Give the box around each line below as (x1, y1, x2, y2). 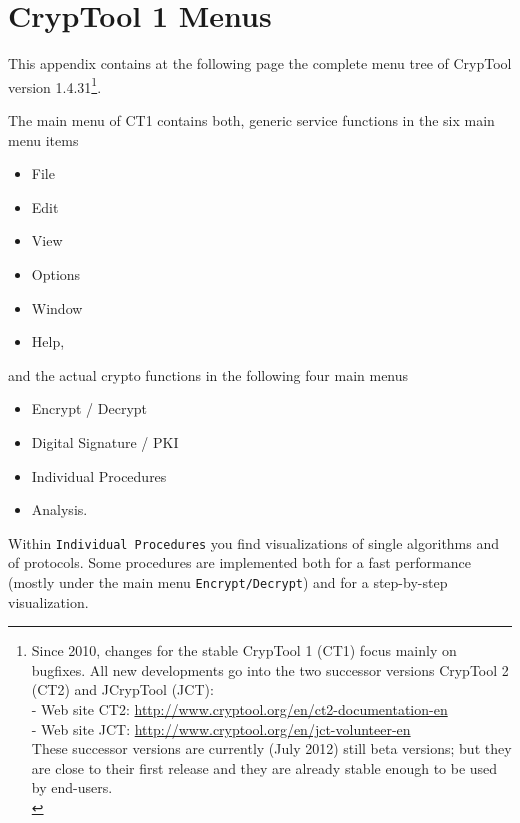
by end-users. (31, 777, 113, 798)
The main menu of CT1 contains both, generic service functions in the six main (8, 109, 495, 130)
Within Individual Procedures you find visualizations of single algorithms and (8, 532, 500, 553)
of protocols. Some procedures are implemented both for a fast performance (8, 552, 471, 573)
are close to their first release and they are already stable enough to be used (31, 757, 498, 778)
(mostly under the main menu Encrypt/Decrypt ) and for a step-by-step (8, 571, 448, 592)
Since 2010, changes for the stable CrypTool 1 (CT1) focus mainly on (31, 640, 457, 661)
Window (31, 297, 83, 318)
